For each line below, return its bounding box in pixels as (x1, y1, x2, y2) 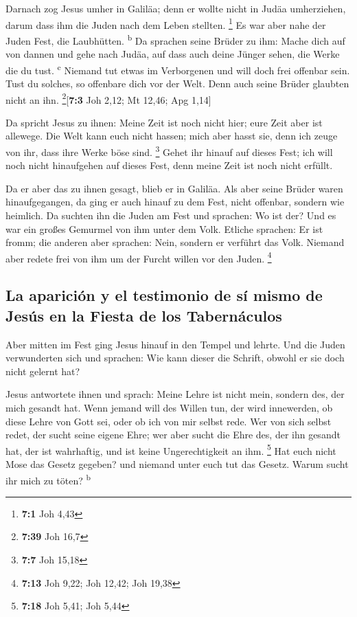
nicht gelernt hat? (5, 363, 80, 378)
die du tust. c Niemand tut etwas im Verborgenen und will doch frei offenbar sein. (5, 60, 350, 77)
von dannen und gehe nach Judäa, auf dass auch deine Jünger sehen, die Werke (5, 47, 340, 61)
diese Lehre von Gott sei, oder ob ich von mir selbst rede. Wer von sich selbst (5, 414, 332, 428)
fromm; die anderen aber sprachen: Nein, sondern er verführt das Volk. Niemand (5, 235, 345, 249)
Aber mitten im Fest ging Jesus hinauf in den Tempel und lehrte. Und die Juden (5, 337, 345, 351)
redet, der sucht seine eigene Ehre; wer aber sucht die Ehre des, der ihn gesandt (5, 427, 341, 442)
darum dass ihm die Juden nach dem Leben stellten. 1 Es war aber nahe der (5, 15, 326, 32)
